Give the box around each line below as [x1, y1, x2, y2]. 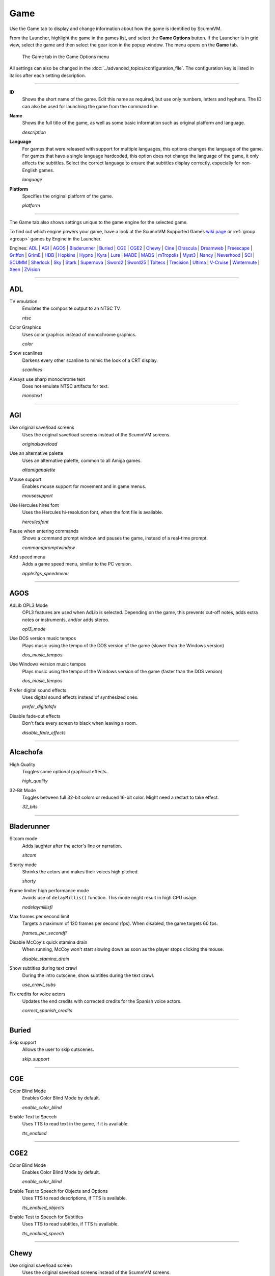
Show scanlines [9, 350, 43, 356]
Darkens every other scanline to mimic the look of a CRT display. [22, 357, 158, 363]
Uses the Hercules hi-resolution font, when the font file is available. [22, 509, 163, 516]
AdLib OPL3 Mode [9, 602, 48, 608]
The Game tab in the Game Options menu [22, 54, 109, 60]
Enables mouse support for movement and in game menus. [22, 483, 146, 489]
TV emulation [9, 299, 38, 304]
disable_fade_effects [22, 729, 66, 735]
